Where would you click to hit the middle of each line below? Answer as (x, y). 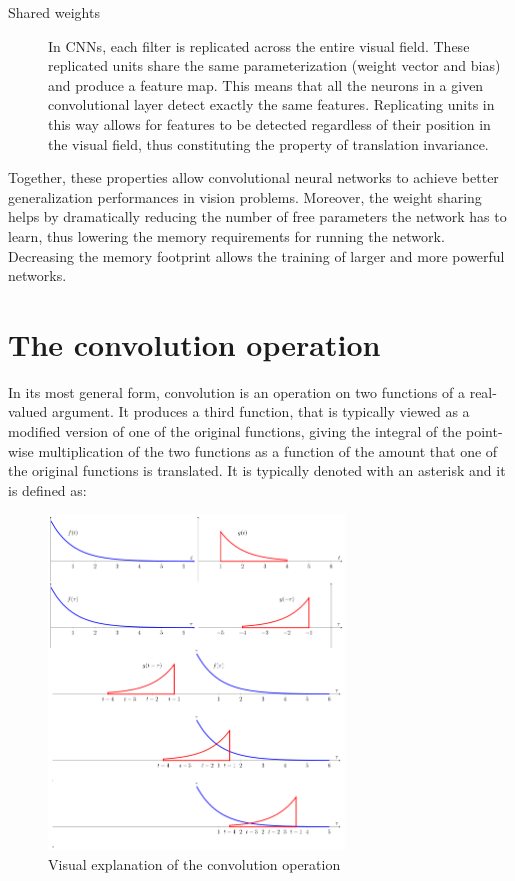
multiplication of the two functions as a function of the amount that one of (268, 450)
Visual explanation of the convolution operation (194, 863)
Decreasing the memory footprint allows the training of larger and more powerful (256, 255)
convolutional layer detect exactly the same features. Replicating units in (271, 104)
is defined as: (47, 489)
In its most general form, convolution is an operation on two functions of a (236, 391)
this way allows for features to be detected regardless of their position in (269, 123)
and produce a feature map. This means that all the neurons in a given (266, 84)
